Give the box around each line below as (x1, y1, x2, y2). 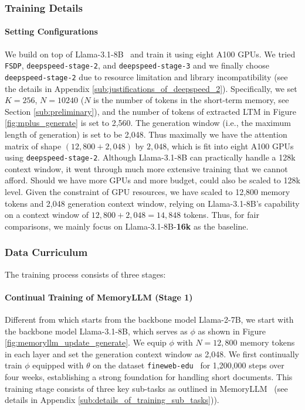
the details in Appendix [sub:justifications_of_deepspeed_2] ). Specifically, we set (5, 82, 297, 94)
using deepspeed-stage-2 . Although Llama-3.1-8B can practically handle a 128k (5, 151, 296, 163)
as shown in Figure (198, 324, 266, 337)
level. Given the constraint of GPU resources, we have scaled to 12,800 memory (5, 185, 290, 197)
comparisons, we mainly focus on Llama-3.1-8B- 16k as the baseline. (5, 220, 249, 232)
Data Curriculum (5, 245, 88, 259)
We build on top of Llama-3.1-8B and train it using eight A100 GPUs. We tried (5, 47, 296, 60)
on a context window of (5, 209, 89, 221)
